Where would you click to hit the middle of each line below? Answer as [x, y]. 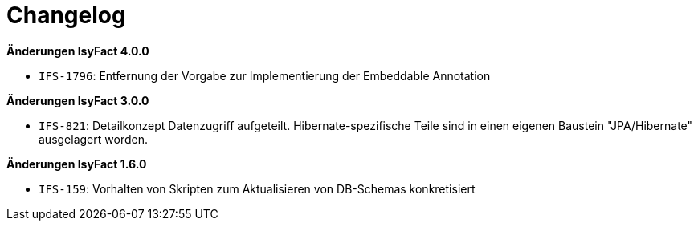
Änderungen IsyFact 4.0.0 [78, 51]
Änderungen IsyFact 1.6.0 [77, 164]
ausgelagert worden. [93, 139]
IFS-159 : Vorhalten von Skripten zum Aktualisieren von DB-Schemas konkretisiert [257, 188]
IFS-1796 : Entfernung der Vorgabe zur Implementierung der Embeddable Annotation [265, 75]
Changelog [66, 15]
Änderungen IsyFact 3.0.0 [78, 100]
